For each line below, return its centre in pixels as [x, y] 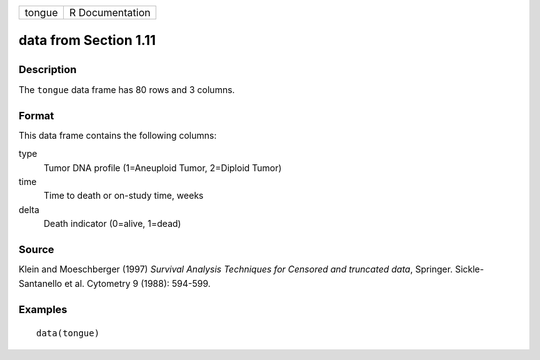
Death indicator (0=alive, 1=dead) [112, 224]
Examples [43, 309]
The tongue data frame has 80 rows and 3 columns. [126, 89]
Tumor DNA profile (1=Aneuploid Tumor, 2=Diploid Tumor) [162, 167]
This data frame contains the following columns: [117, 135]
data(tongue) [68, 333]
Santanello [40, 283]
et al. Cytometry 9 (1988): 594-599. [137, 283]
